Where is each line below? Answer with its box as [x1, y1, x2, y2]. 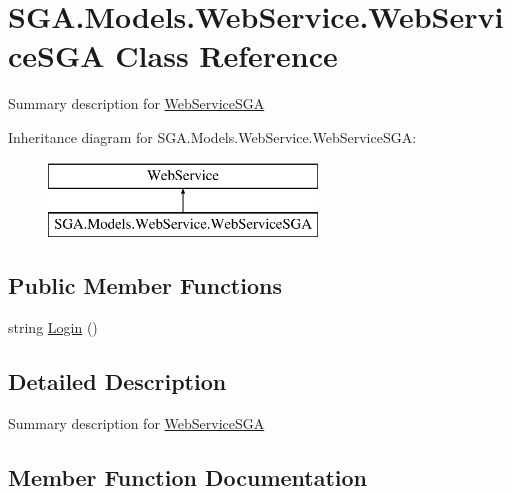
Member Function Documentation [8, 461, 368, 492]
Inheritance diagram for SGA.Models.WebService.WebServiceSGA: [8, 126, 417, 147]
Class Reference [115, 35, 338, 76]
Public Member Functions [8, 270, 282, 301]
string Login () [8, 316, 98, 337]
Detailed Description [8, 365, 227, 396]
